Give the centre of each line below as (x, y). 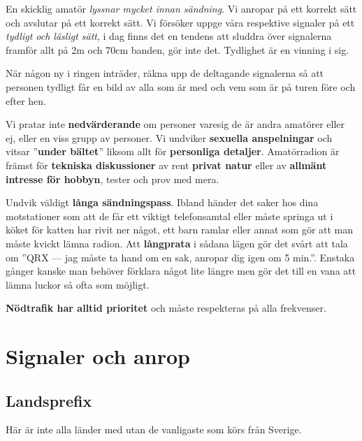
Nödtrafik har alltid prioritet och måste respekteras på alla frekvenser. (166, 308)
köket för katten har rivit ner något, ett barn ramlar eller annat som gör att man (180, 230)
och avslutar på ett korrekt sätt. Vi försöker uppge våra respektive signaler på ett (180, 22)
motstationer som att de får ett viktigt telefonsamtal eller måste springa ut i (169, 216)
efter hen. (26, 100)
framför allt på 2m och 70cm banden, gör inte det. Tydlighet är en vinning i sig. (178, 49)
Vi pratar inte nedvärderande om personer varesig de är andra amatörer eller (175, 124)
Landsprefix (49, 400)
